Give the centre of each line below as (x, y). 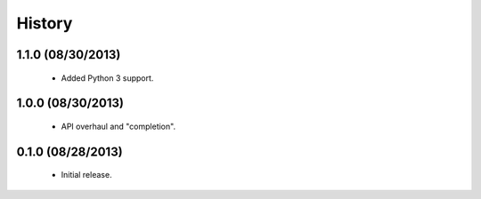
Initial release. (86, 175)
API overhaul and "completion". (118, 126)
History (45, 23)
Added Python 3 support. (107, 78)
